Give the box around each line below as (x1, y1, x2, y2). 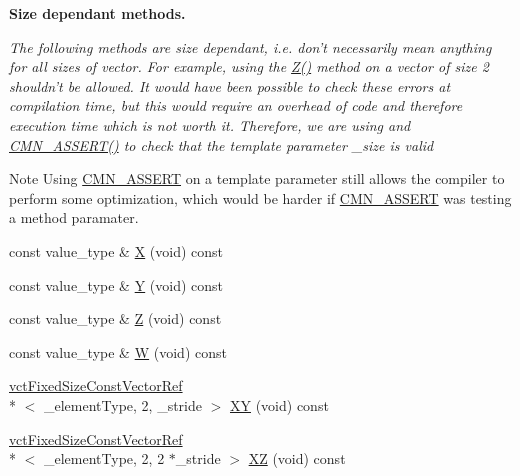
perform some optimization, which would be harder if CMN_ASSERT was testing (9, 187, 512, 208)
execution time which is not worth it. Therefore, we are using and (9, 114, 411, 135)
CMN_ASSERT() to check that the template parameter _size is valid (9, 134, 434, 155)
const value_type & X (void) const (9, 240, 224, 261)
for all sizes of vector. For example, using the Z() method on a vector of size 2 (9, 56, 489, 77)
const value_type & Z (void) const (9, 308, 222, 329)
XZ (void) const (248, 448, 346, 469)
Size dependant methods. (9, 3, 186, 23)
